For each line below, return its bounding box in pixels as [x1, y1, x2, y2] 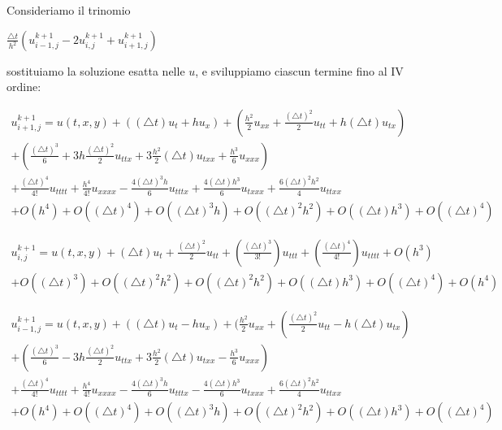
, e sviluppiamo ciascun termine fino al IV [195, 62, 404, 79]
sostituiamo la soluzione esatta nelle [6, 62, 185, 79]
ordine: [6, 78, 41, 95]
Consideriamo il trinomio [6, 2, 131, 18]
